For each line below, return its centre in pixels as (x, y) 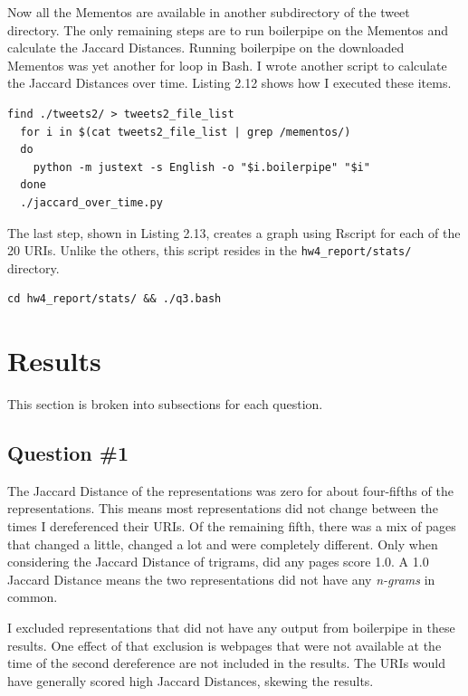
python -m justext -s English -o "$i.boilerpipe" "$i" (201, 167)
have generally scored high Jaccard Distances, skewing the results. (191, 680)
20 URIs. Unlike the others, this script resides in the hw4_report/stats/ (210, 250)
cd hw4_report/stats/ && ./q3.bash (115, 299)
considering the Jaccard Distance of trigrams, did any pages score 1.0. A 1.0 (218, 562)
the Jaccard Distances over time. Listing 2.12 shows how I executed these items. (229, 83)
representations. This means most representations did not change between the (223, 508)
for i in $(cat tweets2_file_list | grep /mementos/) (186, 132)
